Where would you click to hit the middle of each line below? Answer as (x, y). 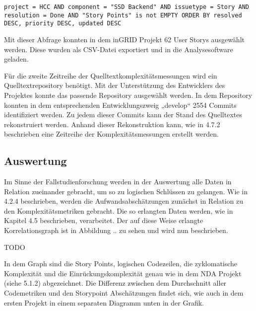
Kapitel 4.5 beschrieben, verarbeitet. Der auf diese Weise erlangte (104, 220)
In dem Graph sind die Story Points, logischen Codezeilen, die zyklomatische (121, 264)
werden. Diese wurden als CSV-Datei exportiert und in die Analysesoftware (119, 49)
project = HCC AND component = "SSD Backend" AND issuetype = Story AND (127, 7)
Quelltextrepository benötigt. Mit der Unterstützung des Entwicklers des (115, 85)
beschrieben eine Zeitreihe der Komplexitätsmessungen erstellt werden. (111, 134)
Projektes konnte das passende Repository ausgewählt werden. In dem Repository (128, 95)
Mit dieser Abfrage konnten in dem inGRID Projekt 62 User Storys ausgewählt (124, 39)
